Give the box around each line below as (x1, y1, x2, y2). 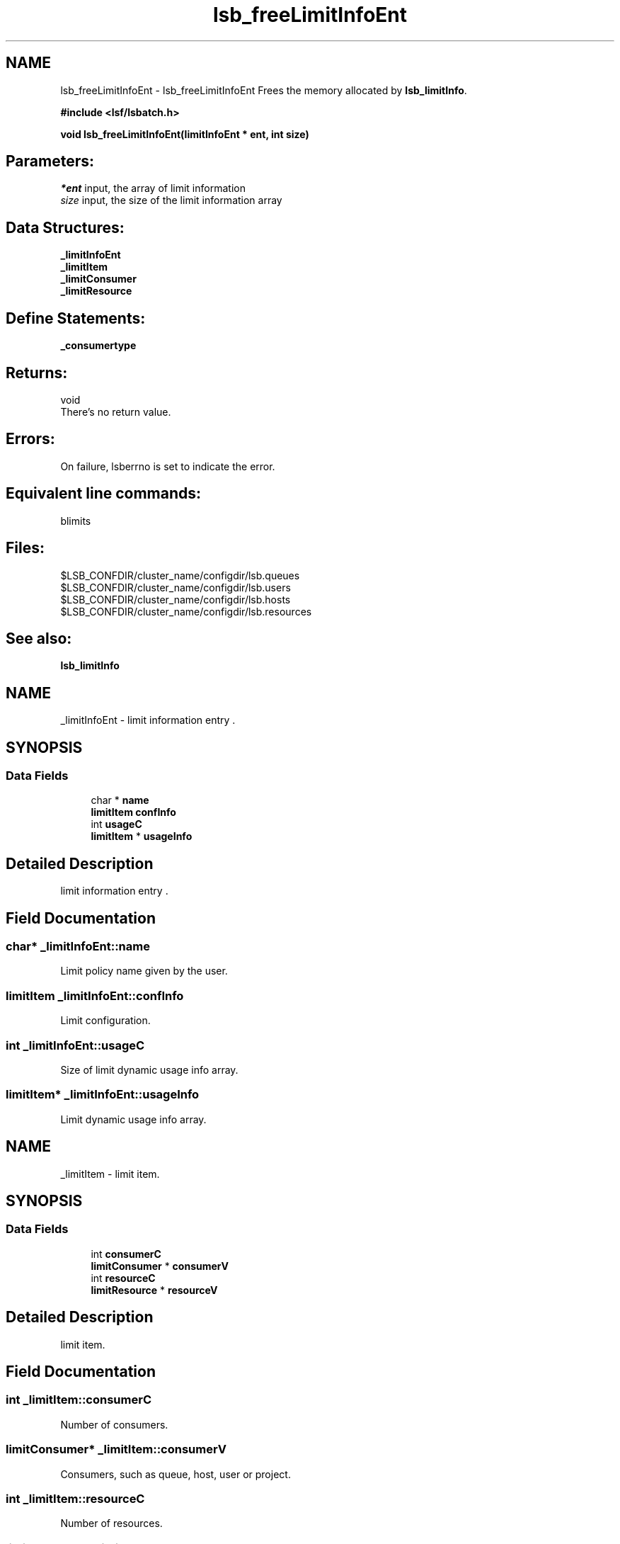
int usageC (91, 818, 142, 831)
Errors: (6, 430, 55, 448)
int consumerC (91, 1247, 161, 1260)
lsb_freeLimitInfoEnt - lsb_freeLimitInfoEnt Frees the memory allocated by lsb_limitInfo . (60, 84, 467, 96)
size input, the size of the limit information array (60, 194, 282, 207)
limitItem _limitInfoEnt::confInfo (6, 988, 184, 1003)
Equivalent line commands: (6, 484, 202, 503)
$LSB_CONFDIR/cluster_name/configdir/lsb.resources (60, 605, 312, 618)
